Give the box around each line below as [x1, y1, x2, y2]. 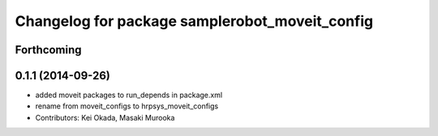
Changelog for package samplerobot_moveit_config [15, 12, 373, 30]
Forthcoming [15, 43, 82, 57]
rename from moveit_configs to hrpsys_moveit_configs [35, 101, 219, 111]
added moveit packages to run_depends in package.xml [35, 90, 223, 100]
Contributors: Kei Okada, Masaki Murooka [35, 113, 175, 122]
